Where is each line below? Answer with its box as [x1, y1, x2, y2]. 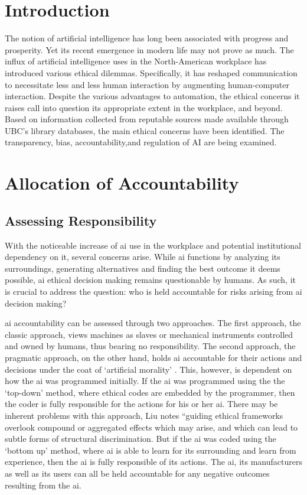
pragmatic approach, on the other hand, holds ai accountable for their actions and [5, 351, 302, 363]
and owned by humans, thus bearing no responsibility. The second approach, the [5, 340, 296, 352]
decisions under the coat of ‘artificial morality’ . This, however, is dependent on [5, 363, 292, 375]
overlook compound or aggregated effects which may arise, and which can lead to [5, 421, 298, 433]
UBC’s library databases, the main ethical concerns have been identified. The [5, 124, 285, 136]
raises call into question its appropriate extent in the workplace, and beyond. [5, 101, 283, 113]
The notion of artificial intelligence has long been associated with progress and [5, 32, 289, 44]
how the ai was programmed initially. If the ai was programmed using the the [5, 374, 285, 387]
